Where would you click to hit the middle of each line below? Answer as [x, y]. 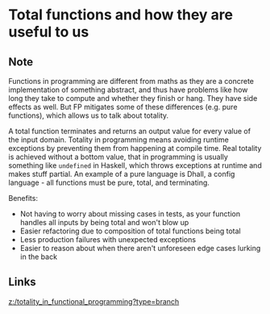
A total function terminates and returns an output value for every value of [130, 131]
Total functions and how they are [121, 15]
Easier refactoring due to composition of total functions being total [130, 231]
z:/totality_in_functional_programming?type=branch [94, 301]
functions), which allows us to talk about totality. [89, 115]
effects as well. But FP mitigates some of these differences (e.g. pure [123, 107]
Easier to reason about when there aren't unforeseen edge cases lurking [140, 248]
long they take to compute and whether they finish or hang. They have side [133, 98]
